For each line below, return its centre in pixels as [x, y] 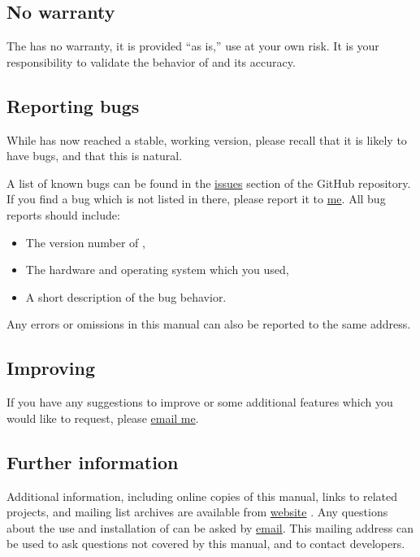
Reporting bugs [73, 105]
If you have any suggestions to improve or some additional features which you [200, 402]
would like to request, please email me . [103, 418]
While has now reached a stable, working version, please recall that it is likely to [207, 139]
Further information [93, 461]
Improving [51, 368]
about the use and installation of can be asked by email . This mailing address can [210, 527]
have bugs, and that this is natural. [95, 156]
